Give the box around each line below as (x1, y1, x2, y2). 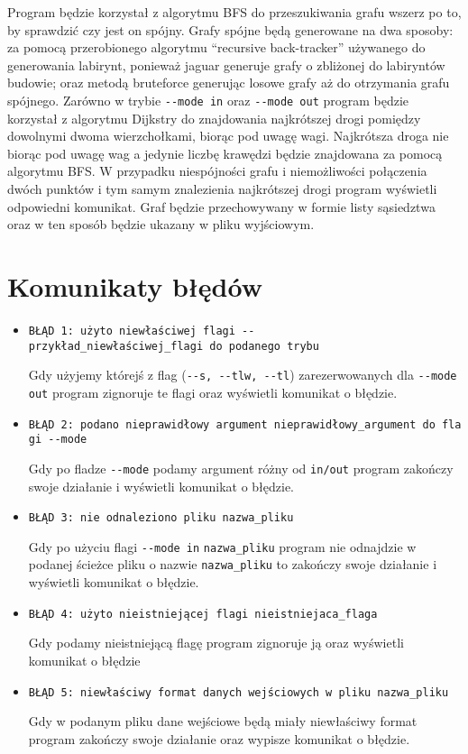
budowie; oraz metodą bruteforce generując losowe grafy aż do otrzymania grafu (7, 73, 450, 92)
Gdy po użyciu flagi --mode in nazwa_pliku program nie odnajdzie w (28, 537, 417, 556)
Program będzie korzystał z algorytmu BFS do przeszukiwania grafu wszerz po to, (7, 3, 462, 21)
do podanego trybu (209, 339, 319, 353)
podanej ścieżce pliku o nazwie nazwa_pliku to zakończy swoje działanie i (28, 555, 437, 574)
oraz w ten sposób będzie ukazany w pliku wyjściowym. (7, 215, 315, 234)
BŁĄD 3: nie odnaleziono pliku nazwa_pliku (28, 511, 294, 525)
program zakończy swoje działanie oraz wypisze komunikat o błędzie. (28, 729, 410, 748)
